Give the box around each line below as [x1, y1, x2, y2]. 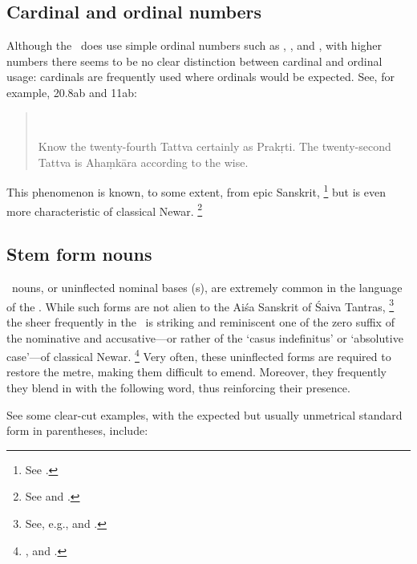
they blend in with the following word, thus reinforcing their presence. [6, 379, 350, 396]
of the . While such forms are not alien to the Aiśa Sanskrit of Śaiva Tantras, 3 [6, 295, 395, 314]
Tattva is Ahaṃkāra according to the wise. [38, 153, 249, 170]
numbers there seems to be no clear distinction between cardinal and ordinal [6, 52, 383, 69]
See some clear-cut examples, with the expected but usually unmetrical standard [6, 406, 403, 423]
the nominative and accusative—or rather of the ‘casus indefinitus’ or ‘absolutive [6, 329, 403, 346]
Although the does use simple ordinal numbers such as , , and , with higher [6, 37, 383, 54]
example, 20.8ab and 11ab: [6, 83, 137, 100]
